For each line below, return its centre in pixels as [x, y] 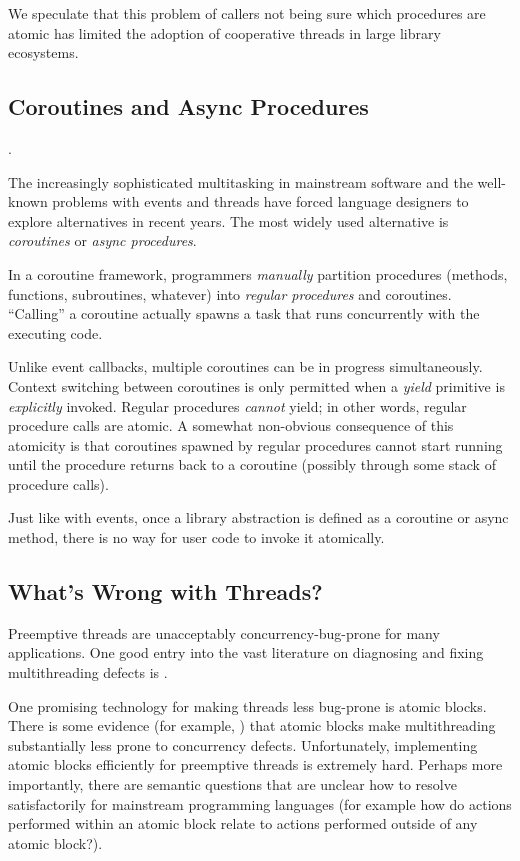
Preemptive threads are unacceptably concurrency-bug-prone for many [224, 632]
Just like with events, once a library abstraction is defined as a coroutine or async [258, 517]
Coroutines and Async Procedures [188, 106]
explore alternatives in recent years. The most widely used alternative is [228, 220]
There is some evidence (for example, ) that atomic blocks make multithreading [252, 725]
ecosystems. [43, 52]
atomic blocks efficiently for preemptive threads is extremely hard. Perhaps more [255, 764]
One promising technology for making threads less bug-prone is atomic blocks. [247, 705]
